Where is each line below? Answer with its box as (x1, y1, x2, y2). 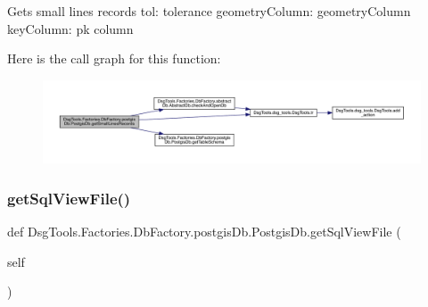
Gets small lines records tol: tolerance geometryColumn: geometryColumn (7, 2, 411, 20)
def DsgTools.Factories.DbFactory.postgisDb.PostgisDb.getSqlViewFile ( (7, 222, 401, 241)
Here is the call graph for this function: (7, 49, 221, 68)
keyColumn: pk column (7, 19, 134, 37)
